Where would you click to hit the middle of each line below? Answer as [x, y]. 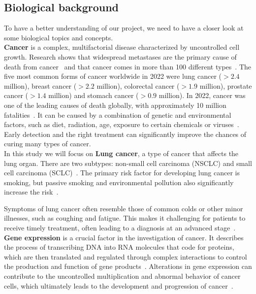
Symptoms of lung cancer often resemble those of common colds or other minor [124, 208]
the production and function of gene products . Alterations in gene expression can [128, 266]
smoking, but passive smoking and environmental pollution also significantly [119, 182]
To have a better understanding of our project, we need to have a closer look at [124, 28]
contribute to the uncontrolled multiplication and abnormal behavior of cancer [122, 276]
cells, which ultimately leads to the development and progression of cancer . [119, 285]
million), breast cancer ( [40, 85]
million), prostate [226, 85]
